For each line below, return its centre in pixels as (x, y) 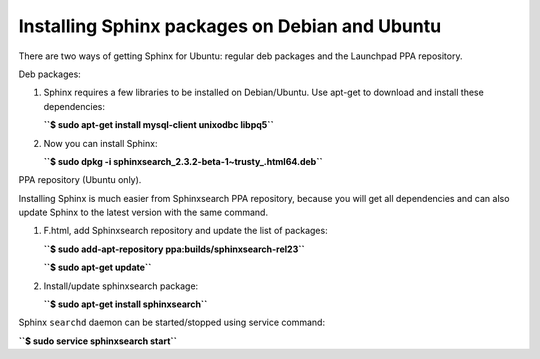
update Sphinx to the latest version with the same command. (143, 212)
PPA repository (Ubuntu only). (80, 180)
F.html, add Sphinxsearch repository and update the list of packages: (186, 231)
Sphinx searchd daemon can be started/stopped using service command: (171, 322)
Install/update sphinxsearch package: (121, 286)
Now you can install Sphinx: (100, 143)
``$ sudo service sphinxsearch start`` (97, 341)
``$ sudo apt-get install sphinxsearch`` (125, 304)
